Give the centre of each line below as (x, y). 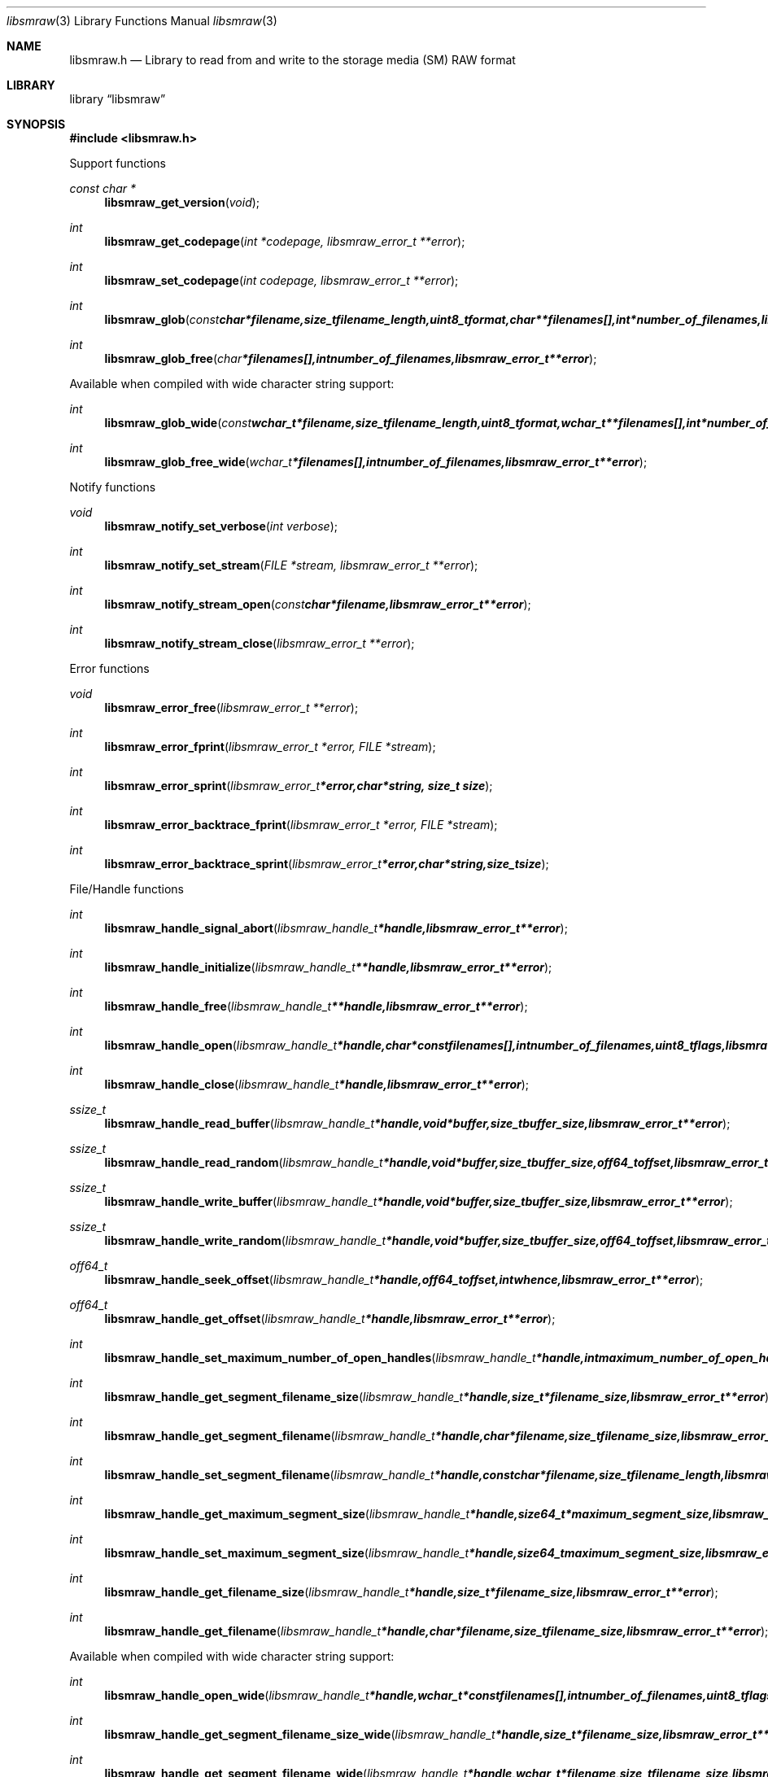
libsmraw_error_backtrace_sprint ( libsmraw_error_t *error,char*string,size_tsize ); (327, 864)
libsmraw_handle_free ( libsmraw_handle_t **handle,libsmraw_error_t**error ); (316, 1006)
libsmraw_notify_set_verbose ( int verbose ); (221, 526)
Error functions (109, 668)
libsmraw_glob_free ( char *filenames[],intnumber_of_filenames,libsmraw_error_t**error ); (351, 358)
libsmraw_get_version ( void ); (182, 202)
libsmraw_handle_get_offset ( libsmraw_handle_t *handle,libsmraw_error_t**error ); (330, 1319)
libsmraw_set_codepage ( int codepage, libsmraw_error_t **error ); (281, 280)
